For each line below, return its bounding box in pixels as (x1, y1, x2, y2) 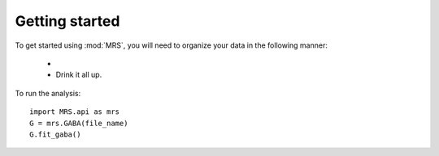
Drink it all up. (55, 70, 102, 80)
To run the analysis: (15, 88, 81, 98)
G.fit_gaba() (29, 129, 81, 139)
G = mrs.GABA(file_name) (29, 118, 128, 128)
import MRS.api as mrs (29, 108, 120, 116)
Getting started (15, 12, 120, 30)
